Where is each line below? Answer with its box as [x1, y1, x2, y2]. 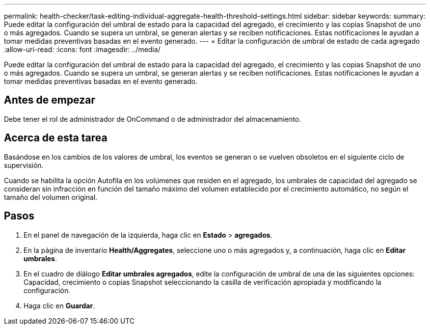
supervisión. [4, 161, 44, 169]
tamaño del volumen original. [4, 192, 98, 201]
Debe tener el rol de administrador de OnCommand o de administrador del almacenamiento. [4, 114, 301, 123]
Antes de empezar [4, 94, 95, 107]
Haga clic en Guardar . [24, 301, 95, 310]
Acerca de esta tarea [4, 132, 107, 144]
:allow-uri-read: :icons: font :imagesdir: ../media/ [4, 45, 161, 54]
